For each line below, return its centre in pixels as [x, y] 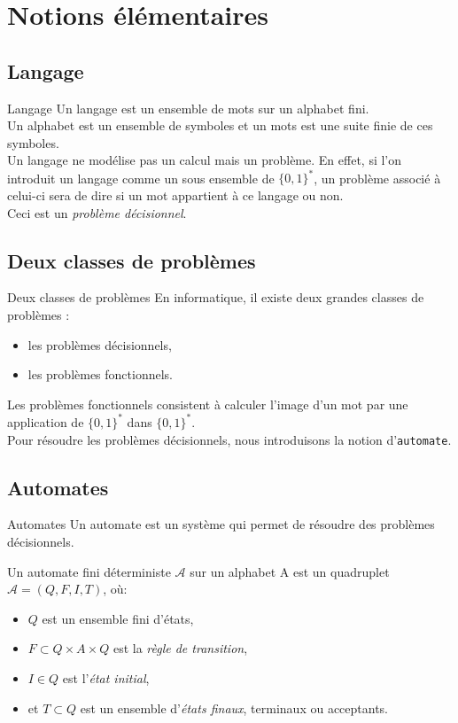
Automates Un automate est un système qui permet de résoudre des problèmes [221, 524]
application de [46, 421]
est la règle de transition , [180, 648]
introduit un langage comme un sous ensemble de [141, 178]
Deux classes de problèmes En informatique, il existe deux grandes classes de [216, 297]
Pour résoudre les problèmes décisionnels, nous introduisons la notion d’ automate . [229, 439]
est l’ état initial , [106, 677]
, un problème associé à [377, 178]
